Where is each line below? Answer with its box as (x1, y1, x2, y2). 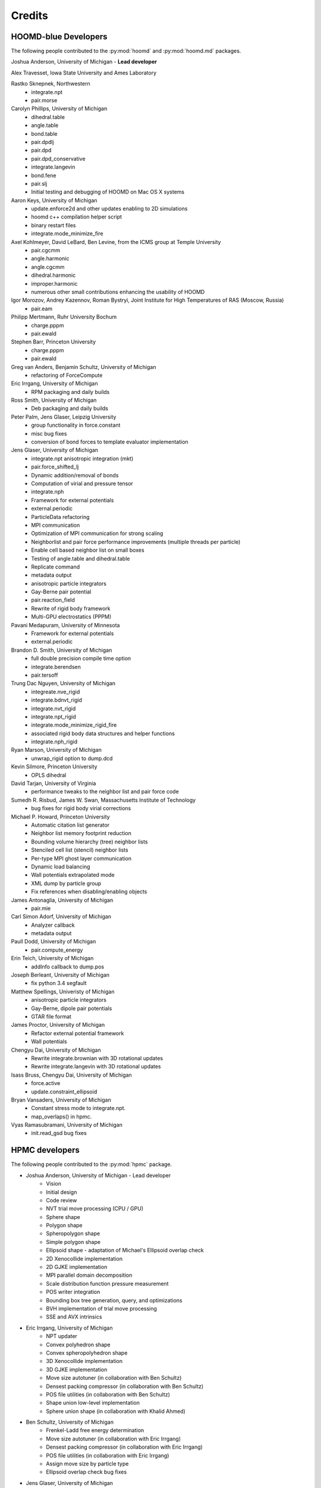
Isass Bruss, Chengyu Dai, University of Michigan (11, 1071, 132, 1079)
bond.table (31, 130, 58, 137)
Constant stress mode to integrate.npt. (31, 1105, 126, 1112)
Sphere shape (46, 1213, 80, 1220)
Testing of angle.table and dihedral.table (31, 555, 130, 562)
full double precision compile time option (31, 655, 131, 662)
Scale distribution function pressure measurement (46, 1280, 169, 1287)
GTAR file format (31, 1012, 71, 1020)
